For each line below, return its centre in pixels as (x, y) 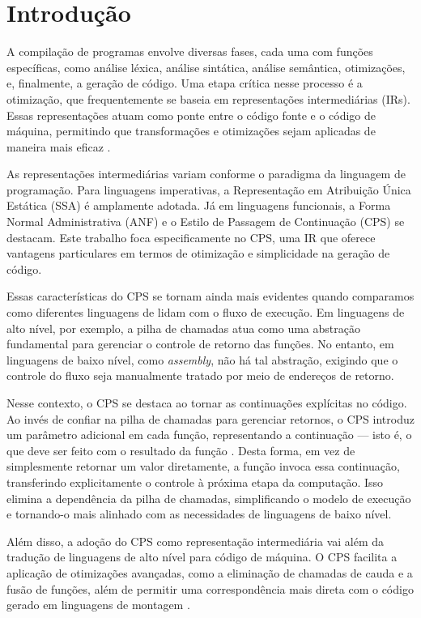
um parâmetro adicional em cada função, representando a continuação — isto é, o (209, 435)
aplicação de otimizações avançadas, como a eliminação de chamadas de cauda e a (210, 572)
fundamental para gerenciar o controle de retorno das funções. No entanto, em (200, 344)
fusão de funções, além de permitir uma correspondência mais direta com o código (210, 588)
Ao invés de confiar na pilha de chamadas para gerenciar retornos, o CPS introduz (210, 418)
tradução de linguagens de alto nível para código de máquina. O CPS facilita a (202, 557)
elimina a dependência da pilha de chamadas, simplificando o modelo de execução (209, 498)
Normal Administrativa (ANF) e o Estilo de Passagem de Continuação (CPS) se (206, 222)
